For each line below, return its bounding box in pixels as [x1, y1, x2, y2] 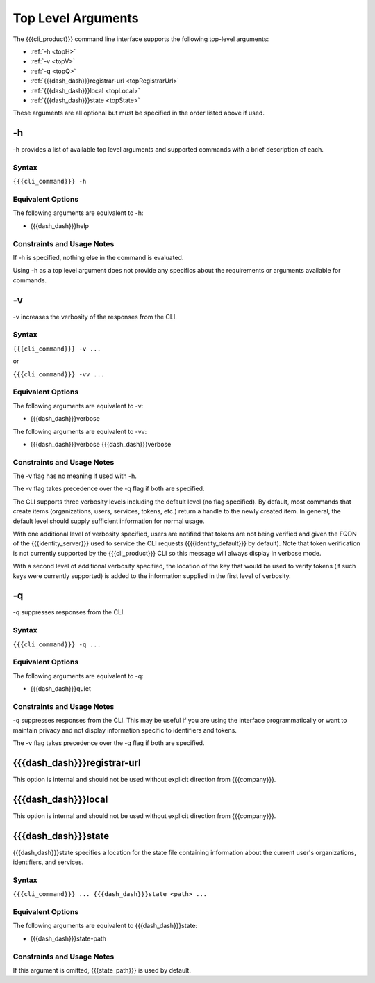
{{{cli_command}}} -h [12, 177, 87, 186]
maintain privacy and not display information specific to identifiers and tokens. [12, 726, 237, 734]
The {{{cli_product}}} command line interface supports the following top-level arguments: [12, 35, 269, 43]
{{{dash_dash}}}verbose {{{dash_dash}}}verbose [30, 440, 172, 448]
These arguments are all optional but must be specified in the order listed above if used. [12, 109, 265, 118]
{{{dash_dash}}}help [30, 221, 90, 230]
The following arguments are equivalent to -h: [12, 209, 144, 217]
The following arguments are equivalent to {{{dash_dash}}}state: [12, 922, 198, 930]
